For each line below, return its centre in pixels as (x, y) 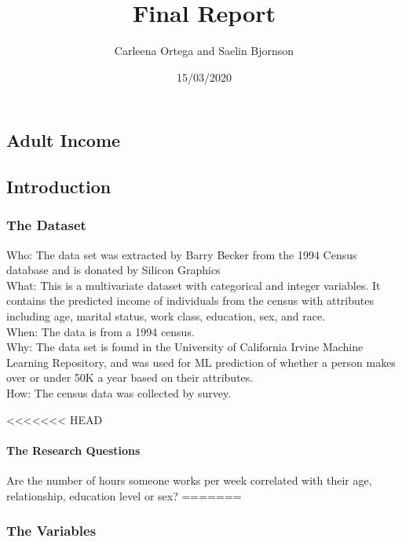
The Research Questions (73, 450)
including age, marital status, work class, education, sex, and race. (166, 316)
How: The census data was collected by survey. (119, 393)
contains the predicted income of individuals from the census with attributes (190, 300)
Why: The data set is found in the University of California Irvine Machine (185, 347)
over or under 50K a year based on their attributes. (130, 377)
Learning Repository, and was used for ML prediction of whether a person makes (201, 362)
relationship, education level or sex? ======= (124, 495)
